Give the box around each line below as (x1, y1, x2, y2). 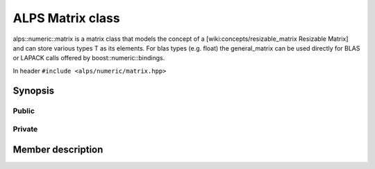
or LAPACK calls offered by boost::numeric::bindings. (12, 54, 165, 62)
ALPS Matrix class (12, 10, 121, 26)
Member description (12, 143, 103, 155)
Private (12, 125, 38, 134)
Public (12, 106, 35, 116)
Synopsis (12, 84, 55, 96)
